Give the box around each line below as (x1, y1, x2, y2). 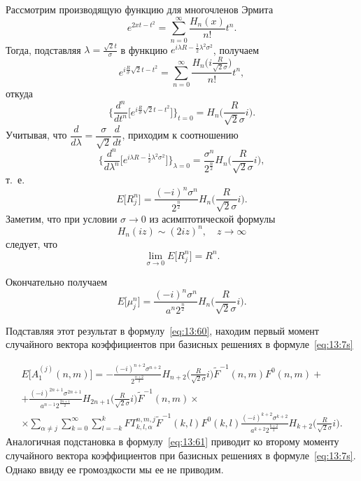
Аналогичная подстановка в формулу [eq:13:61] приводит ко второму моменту (6, 434, 339, 449)
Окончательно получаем (6, 274, 108, 289)
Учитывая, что (6, 127, 67, 142)
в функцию (120, 42, 168, 57)
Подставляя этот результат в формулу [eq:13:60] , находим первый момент (6, 323, 319, 337)
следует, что (6, 236, 58, 251)
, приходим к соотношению (122, 127, 239, 142)
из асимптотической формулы (149, 211, 276, 225)
